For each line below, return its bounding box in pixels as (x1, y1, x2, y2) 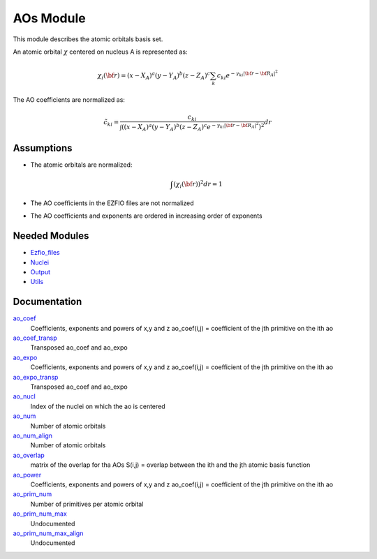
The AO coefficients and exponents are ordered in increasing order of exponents (30, 211, 263, 220)
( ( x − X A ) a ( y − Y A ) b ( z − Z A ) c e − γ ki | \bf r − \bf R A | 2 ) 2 (121, 121, 265, 133)
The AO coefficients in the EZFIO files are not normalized (30, 199, 194, 207)
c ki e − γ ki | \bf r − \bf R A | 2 (216, 69, 279, 81)
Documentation (13, 296, 82, 308)
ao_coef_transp (13, 334, 57, 342)
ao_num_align (13, 431, 52, 440)
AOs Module (13, 10, 87, 26)
